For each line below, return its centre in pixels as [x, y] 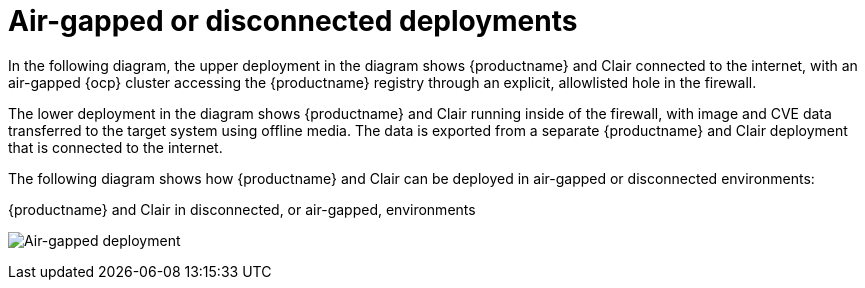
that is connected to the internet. [115, 147]
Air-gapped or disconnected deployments [293, 21]
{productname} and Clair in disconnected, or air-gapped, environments [242, 209]
